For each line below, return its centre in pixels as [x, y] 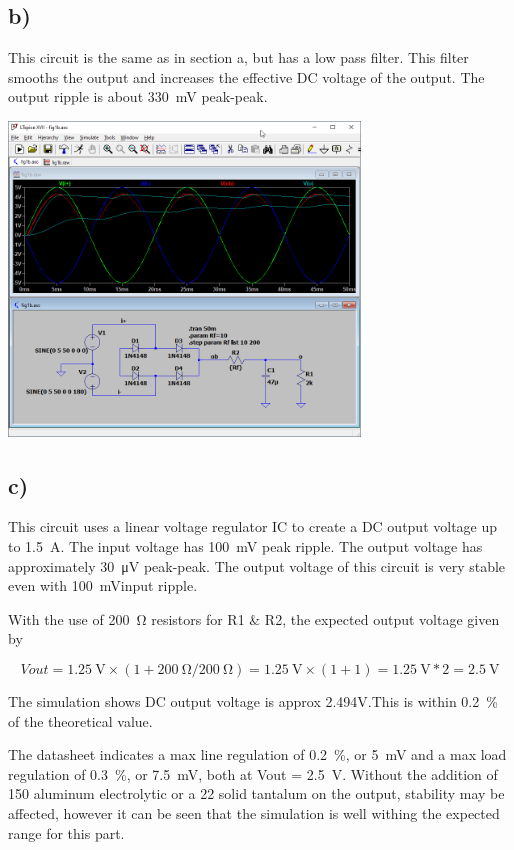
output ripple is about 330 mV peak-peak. [138, 96]
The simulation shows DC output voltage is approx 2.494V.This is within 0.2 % [253, 701]
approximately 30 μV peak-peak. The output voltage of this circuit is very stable [257, 565]
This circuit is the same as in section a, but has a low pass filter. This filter [238, 57]
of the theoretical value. [80, 720]
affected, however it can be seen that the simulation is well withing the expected [254, 812]
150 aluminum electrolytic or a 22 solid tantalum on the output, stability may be [256, 793]
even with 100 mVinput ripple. [103, 585]
